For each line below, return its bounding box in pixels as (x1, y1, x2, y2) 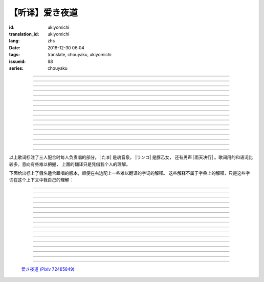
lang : (9, 38, 20, 44)
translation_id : (9, 31, 39, 37)
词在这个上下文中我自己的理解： (9, 177, 73, 183)
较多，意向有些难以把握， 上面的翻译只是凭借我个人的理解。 (9, 161, 131, 167)
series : (9, 65, 24, 71)
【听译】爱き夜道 (9, 7, 78, 18)
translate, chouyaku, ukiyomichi (47, 52, 112, 58)
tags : (9, 52, 20, 58)
